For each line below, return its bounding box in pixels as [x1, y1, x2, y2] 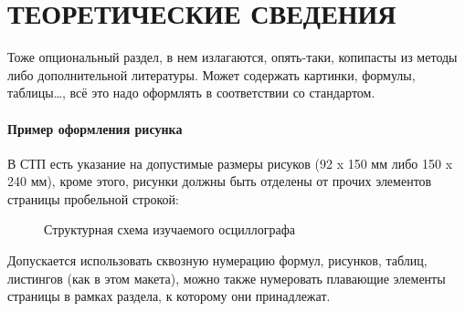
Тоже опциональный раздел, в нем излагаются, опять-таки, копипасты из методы [7, 47, 458, 67]
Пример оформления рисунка [7, 119, 183, 138]
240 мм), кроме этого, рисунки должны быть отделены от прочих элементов [7, 171, 432, 191]
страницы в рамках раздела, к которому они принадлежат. [7, 286, 331, 306]
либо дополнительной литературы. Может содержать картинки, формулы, [7, 65, 416, 84]
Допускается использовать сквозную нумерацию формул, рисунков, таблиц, [7, 251, 428, 270]
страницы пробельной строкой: [7, 189, 179, 208]
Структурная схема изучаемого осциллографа [44, 220, 296, 239]
